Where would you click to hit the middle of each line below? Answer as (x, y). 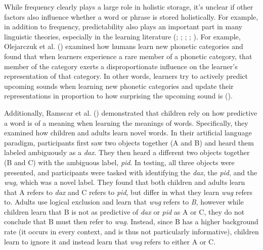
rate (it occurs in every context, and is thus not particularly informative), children (131, 232)
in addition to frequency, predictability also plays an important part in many (123, 27)
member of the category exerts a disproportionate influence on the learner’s (121, 66)
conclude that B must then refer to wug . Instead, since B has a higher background (131, 221)
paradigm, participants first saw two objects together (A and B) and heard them (129, 142)
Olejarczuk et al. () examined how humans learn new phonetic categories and (124, 46)
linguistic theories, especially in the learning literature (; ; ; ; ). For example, (122, 36)
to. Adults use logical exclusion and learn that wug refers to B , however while (124, 202)
